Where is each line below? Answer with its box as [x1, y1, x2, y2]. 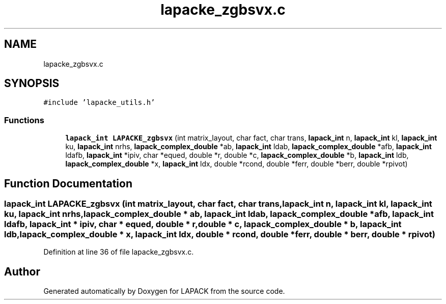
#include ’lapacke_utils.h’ [43, 98, 155, 107]
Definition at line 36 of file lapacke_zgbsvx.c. [43, 247, 194, 257]
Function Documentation [4, 177, 132, 190]
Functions [4, 115, 44, 125]
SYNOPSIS [4, 77, 60, 90]
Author [4, 265, 40, 278]
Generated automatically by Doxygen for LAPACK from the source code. [43, 287, 285, 296]
